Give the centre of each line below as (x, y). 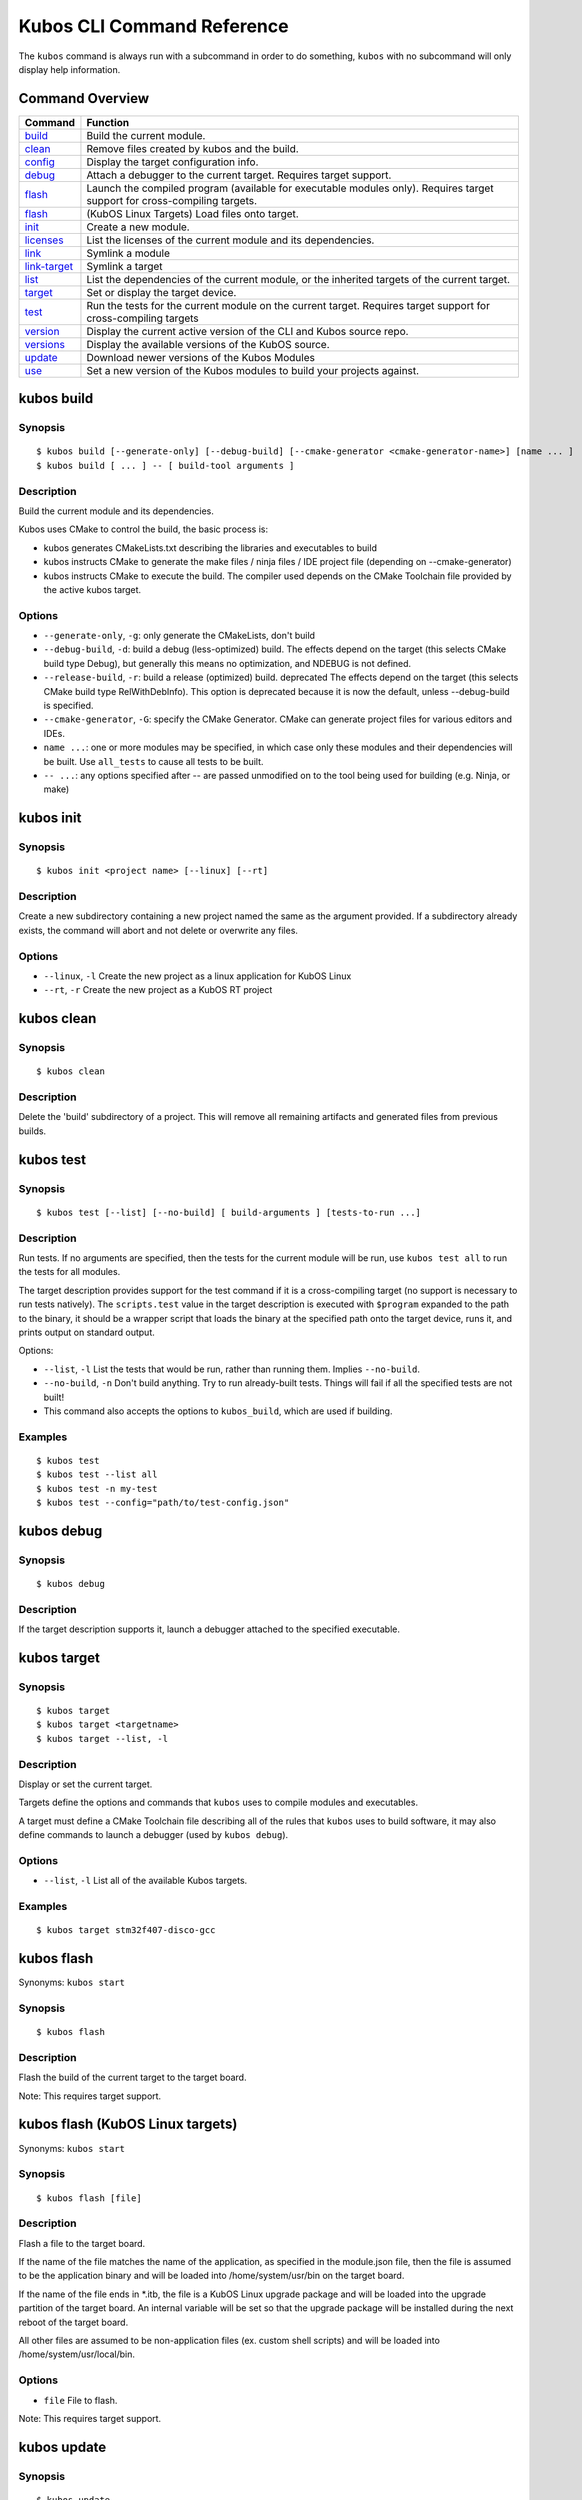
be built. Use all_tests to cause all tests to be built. (153, 761)
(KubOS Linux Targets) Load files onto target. (192, 213)
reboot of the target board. (73, 2322)
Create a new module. (138, 227)
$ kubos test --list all (97, 1474)
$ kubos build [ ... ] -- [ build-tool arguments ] (165, 465)
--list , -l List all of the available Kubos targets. (145, 1881)
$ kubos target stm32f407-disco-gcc (126, 1930)
